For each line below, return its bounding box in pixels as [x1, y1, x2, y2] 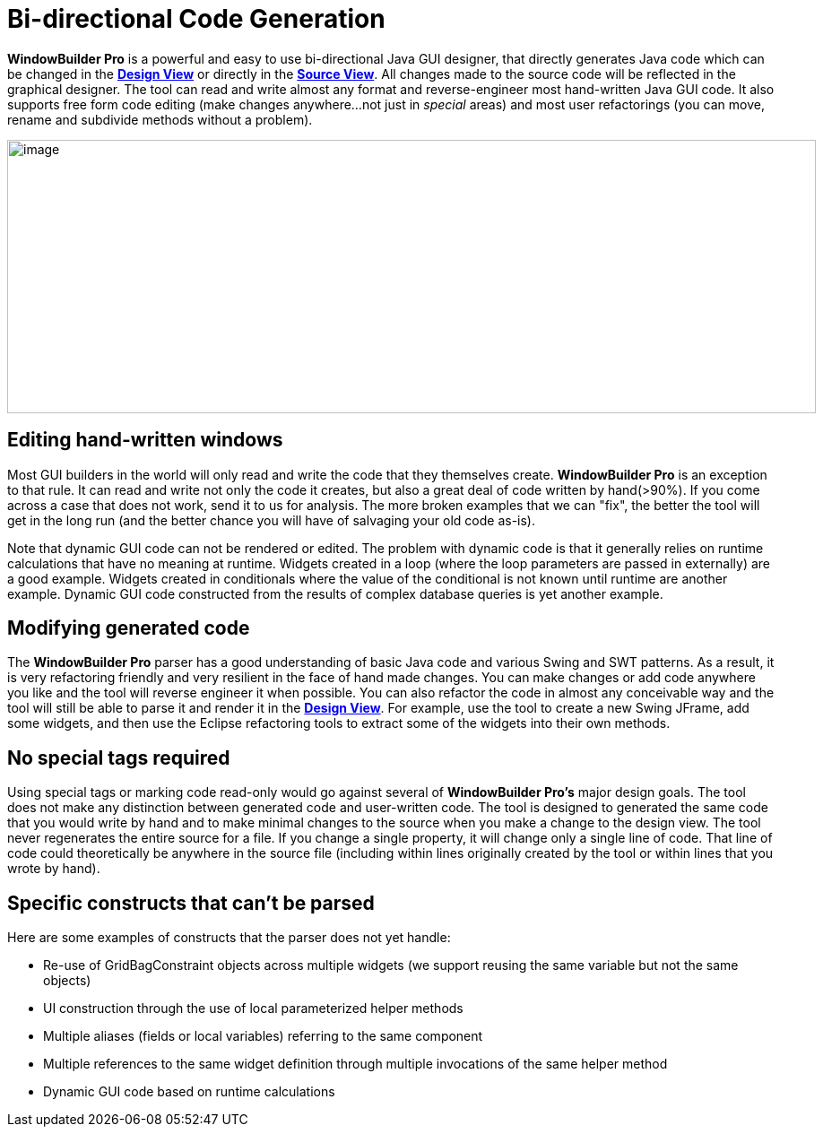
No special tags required [7, 746, 230, 769]
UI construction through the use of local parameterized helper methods [43, 1000, 463, 1017]
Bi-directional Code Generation [7, 4, 386, 34]
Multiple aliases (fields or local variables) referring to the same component [43, 1028, 483, 1044]
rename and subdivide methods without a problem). [7, 111, 313, 127]
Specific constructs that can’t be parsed [7, 891, 375, 914]
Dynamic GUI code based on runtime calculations [43, 1084, 335, 1100]
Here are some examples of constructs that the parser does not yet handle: [7, 930, 451, 946]
